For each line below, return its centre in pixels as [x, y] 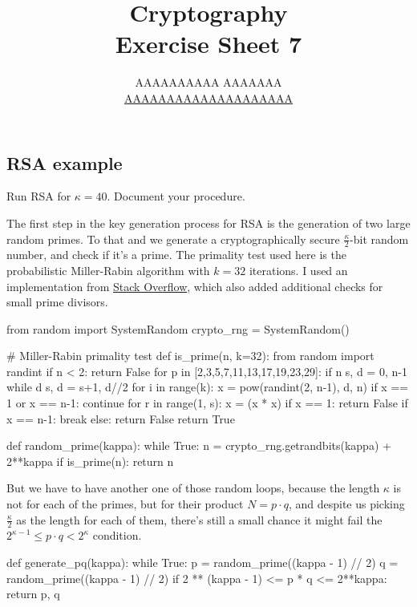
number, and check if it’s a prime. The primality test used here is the [176, 255]
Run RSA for [39, 196]
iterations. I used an [298, 270]
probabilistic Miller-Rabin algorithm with [108, 270]
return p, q [33, 594]
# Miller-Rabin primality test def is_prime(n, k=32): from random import [190, 356]
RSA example [65, 162]
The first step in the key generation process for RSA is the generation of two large [208, 223]
